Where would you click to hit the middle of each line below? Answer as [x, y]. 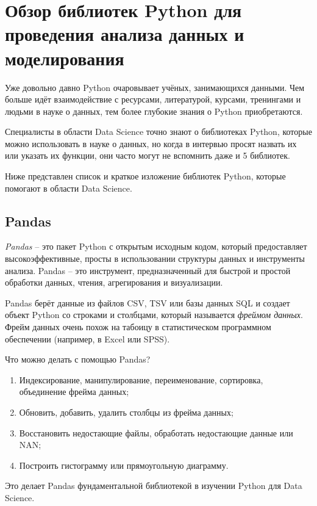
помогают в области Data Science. [69, 188]
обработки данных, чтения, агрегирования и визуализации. [114, 282]
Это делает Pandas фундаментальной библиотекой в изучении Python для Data [154, 486]
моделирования [65, 58]
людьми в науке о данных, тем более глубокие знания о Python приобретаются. [154, 111]
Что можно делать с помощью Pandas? [78, 359]
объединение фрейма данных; [74, 392]
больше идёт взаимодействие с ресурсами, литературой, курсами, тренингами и [153, 99]
